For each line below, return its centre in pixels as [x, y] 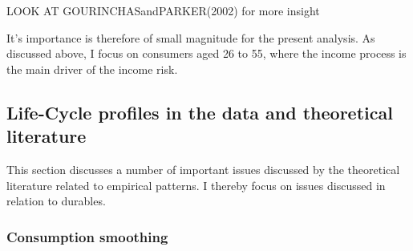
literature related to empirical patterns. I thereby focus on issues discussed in [196, 185]
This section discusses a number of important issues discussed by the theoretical [203, 169]
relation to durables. [56, 201]
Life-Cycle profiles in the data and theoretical [200, 112]
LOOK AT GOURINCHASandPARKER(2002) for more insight [163, 10]
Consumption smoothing [87, 236]
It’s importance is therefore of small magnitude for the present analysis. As [191, 37]
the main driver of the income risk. [92, 69]
